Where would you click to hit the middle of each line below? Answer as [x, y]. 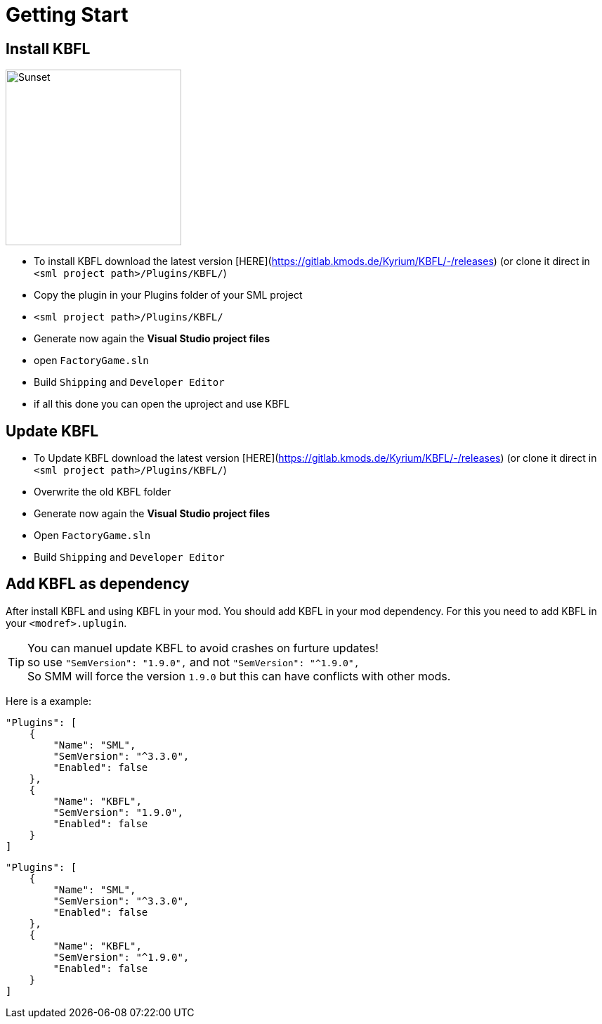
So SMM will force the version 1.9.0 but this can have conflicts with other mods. [239, 676]
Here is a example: [48, 701]
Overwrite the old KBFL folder [103, 492]
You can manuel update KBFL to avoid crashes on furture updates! [203, 648]
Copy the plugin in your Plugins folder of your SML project [168, 295]
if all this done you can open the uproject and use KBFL [162, 404]
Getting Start [67, 15]
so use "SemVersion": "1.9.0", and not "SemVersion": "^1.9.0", [194, 662]
